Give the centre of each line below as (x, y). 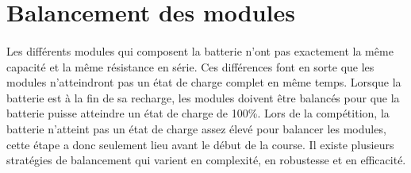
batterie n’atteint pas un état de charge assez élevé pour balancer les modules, (196, 128)
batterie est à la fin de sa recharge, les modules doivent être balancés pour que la (203, 97)
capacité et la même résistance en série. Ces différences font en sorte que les (190, 66)
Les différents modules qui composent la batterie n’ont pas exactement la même (200, 50)
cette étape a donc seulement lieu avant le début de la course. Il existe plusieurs (200, 144)
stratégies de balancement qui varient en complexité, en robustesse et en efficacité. (206, 160)
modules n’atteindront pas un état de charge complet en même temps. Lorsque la (204, 82)
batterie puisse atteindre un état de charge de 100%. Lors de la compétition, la (198, 113)
